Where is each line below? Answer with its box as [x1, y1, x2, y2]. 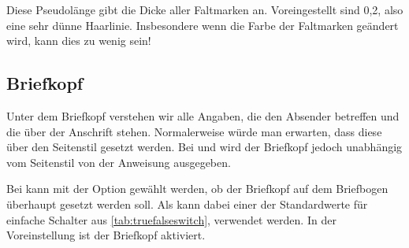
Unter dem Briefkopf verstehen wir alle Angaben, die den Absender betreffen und [6, 107, 400, 124]
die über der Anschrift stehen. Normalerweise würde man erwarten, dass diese [6, 123, 382, 139]
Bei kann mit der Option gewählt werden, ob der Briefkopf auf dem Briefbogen [6, 180, 389, 197]
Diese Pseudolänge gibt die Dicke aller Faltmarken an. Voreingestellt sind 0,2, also [6, 2, 403, 17]
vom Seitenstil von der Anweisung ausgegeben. [6, 154, 231, 170]
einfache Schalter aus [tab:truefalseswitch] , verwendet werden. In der [6, 211, 336, 228]
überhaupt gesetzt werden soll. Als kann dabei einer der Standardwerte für [6, 195, 368, 212]
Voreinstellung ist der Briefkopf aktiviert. [6, 227, 206, 243]
